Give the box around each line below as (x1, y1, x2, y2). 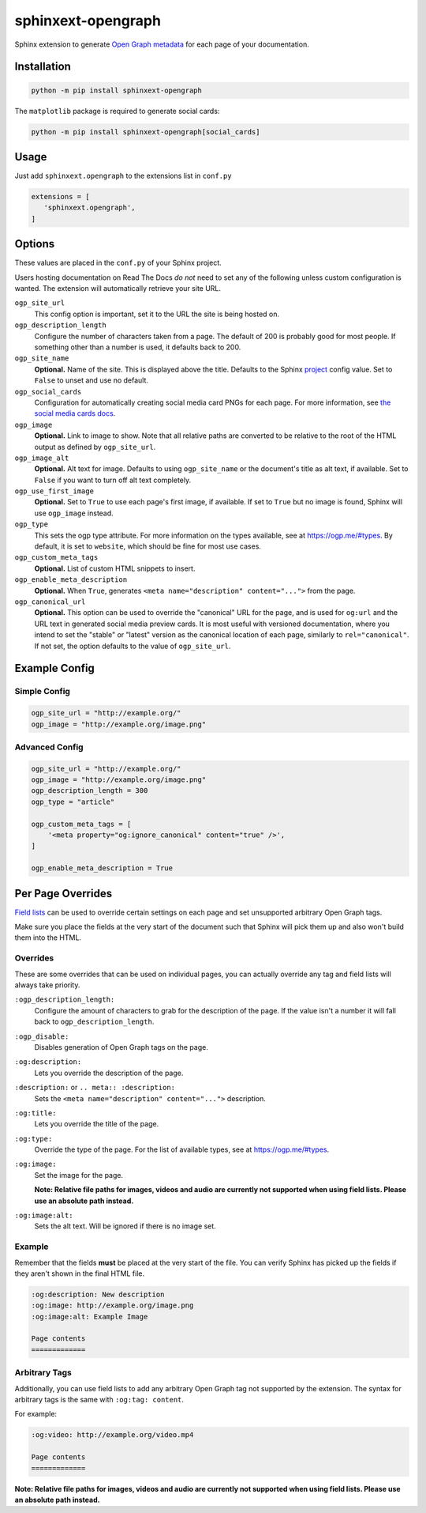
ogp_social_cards (14, 387, 82, 396)
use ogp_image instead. (34, 508, 114, 518)
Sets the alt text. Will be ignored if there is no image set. (34, 1221, 216, 1231)
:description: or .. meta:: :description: (14, 1083, 175, 1092)
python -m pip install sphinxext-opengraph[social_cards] (31, 127, 260, 136)
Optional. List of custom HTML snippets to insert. (34, 564, 196, 573)
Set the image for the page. (34, 1170, 124, 1179)
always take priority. (14, 980, 80, 990)
